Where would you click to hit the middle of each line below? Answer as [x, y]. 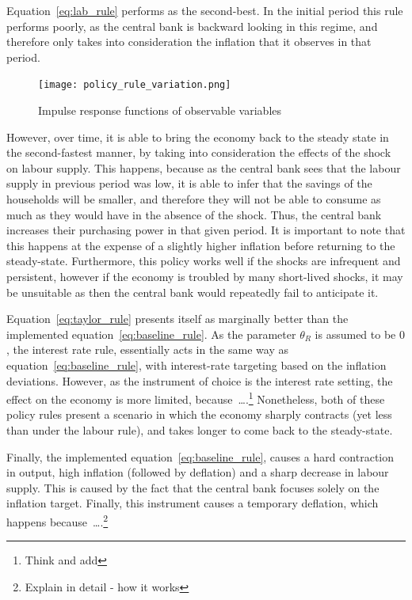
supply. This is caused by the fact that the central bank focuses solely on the [193, 487]
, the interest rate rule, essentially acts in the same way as [147, 349]
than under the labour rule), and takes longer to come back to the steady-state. [200, 429]
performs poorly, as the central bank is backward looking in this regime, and [192, 26]
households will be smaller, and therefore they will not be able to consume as [194, 199]
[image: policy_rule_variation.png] [135, 85]
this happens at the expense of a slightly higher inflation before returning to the [201, 245]
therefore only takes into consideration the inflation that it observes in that [189, 42]
